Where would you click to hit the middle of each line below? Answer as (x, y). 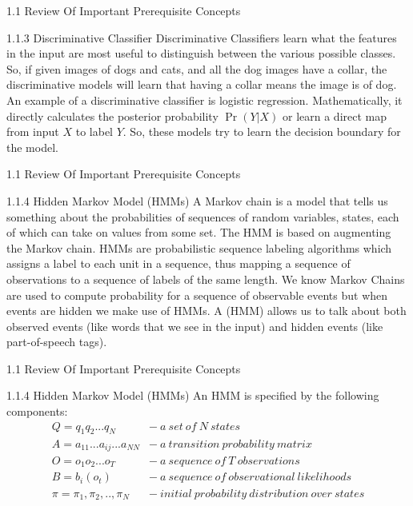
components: (37, 411)
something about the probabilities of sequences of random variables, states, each (203, 216)
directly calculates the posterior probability (112, 116)
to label (94, 131)
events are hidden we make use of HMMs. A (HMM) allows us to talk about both (206, 311)
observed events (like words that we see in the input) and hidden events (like (195, 326)
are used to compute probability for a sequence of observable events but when (197, 295)
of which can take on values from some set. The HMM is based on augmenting (199, 232)
